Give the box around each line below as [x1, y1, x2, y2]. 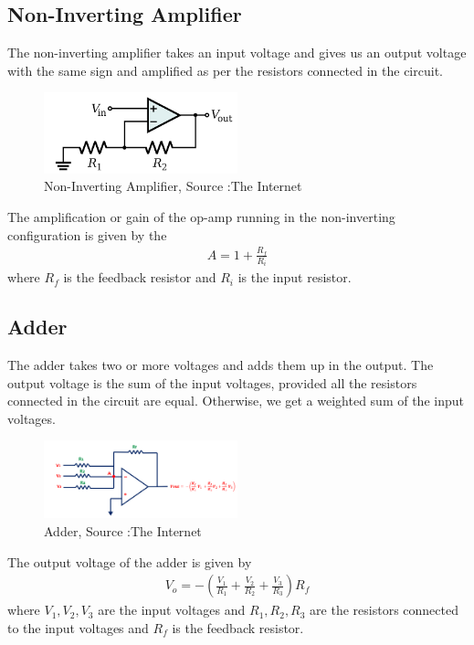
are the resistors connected [310, 600, 458, 619]
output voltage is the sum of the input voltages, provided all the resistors [7, 373, 417, 392]
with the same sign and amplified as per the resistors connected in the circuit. [7, 60, 443, 79]
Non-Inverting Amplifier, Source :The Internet [44, 176, 302, 196]
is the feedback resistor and [63, 268, 216, 287]
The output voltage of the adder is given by [7, 552, 252, 571]
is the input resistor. [237, 268, 352, 287]
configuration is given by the [7, 225, 167, 244]
